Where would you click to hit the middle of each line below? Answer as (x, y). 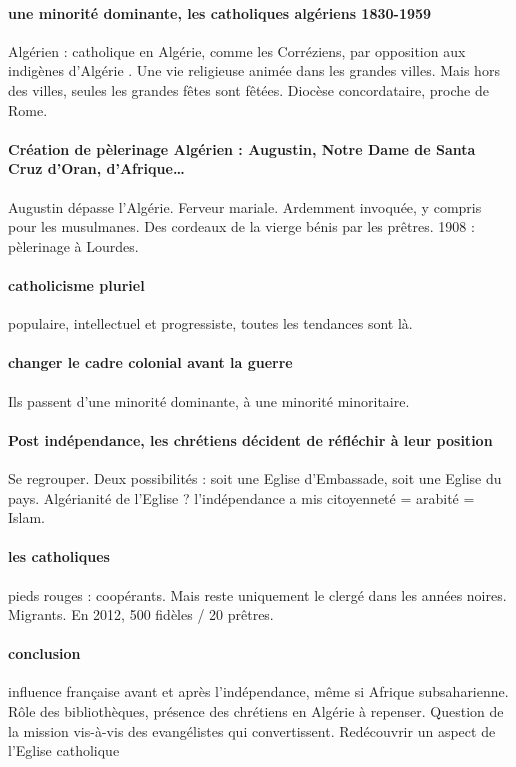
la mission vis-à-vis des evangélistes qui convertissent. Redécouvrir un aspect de (252, 730)
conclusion (44, 653)
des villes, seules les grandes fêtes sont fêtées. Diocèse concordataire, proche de (248, 89)
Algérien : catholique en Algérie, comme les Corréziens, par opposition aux (237, 50)
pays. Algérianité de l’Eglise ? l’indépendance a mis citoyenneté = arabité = (241, 497)
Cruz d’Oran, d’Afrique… (96, 168)
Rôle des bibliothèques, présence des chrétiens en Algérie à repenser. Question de (256, 711)
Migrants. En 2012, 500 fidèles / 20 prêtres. (141, 614)
